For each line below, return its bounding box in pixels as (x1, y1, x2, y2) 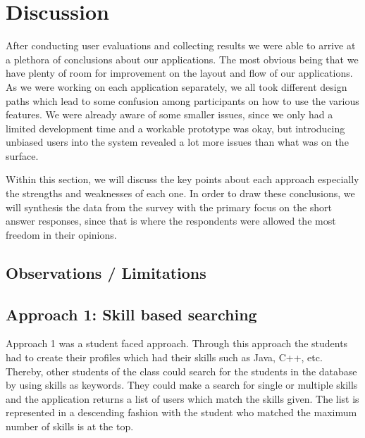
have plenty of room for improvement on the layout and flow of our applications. (6, 65, 353, 80)
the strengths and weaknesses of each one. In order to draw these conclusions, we (6, 186, 355, 201)
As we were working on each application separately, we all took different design (6, 79, 347, 94)
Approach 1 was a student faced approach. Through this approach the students (6, 336, 348, 351)
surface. (6, 148, 39, 163)
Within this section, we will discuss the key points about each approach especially (6, 172, 359, 187)
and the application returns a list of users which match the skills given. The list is (6, 391, 359, 406)
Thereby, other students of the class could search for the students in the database (6, 363, 357, 378)
